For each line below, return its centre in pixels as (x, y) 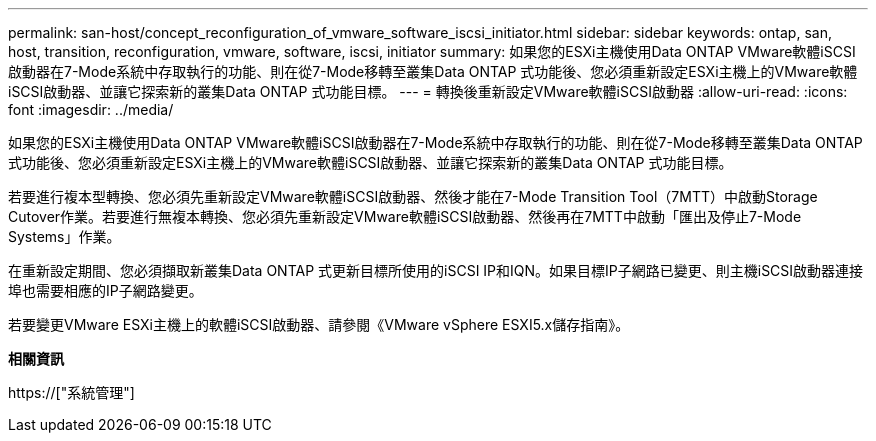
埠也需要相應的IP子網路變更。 (105, 290)
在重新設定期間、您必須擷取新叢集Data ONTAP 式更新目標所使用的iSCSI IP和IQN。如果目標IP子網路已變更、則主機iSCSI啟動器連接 (436, 270)
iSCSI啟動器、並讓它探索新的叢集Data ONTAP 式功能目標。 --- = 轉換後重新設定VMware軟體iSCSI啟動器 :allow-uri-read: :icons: (428, 91)
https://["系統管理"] (71, 392)
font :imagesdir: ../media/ (91, 109)
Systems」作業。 (64, 236)
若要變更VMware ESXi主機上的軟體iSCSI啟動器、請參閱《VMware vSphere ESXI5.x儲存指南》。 (319, 324)
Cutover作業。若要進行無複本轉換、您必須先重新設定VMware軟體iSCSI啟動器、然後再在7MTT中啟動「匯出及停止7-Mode (405, 216)
